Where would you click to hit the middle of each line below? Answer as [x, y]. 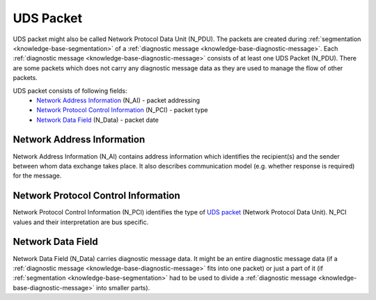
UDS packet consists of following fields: [70, 90]
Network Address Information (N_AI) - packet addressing [118, 100]
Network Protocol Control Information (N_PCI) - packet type [122, 110]
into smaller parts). [123, 287]
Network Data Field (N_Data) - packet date [98, 120]
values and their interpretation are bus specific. [81, 222]
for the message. [37, 176]
